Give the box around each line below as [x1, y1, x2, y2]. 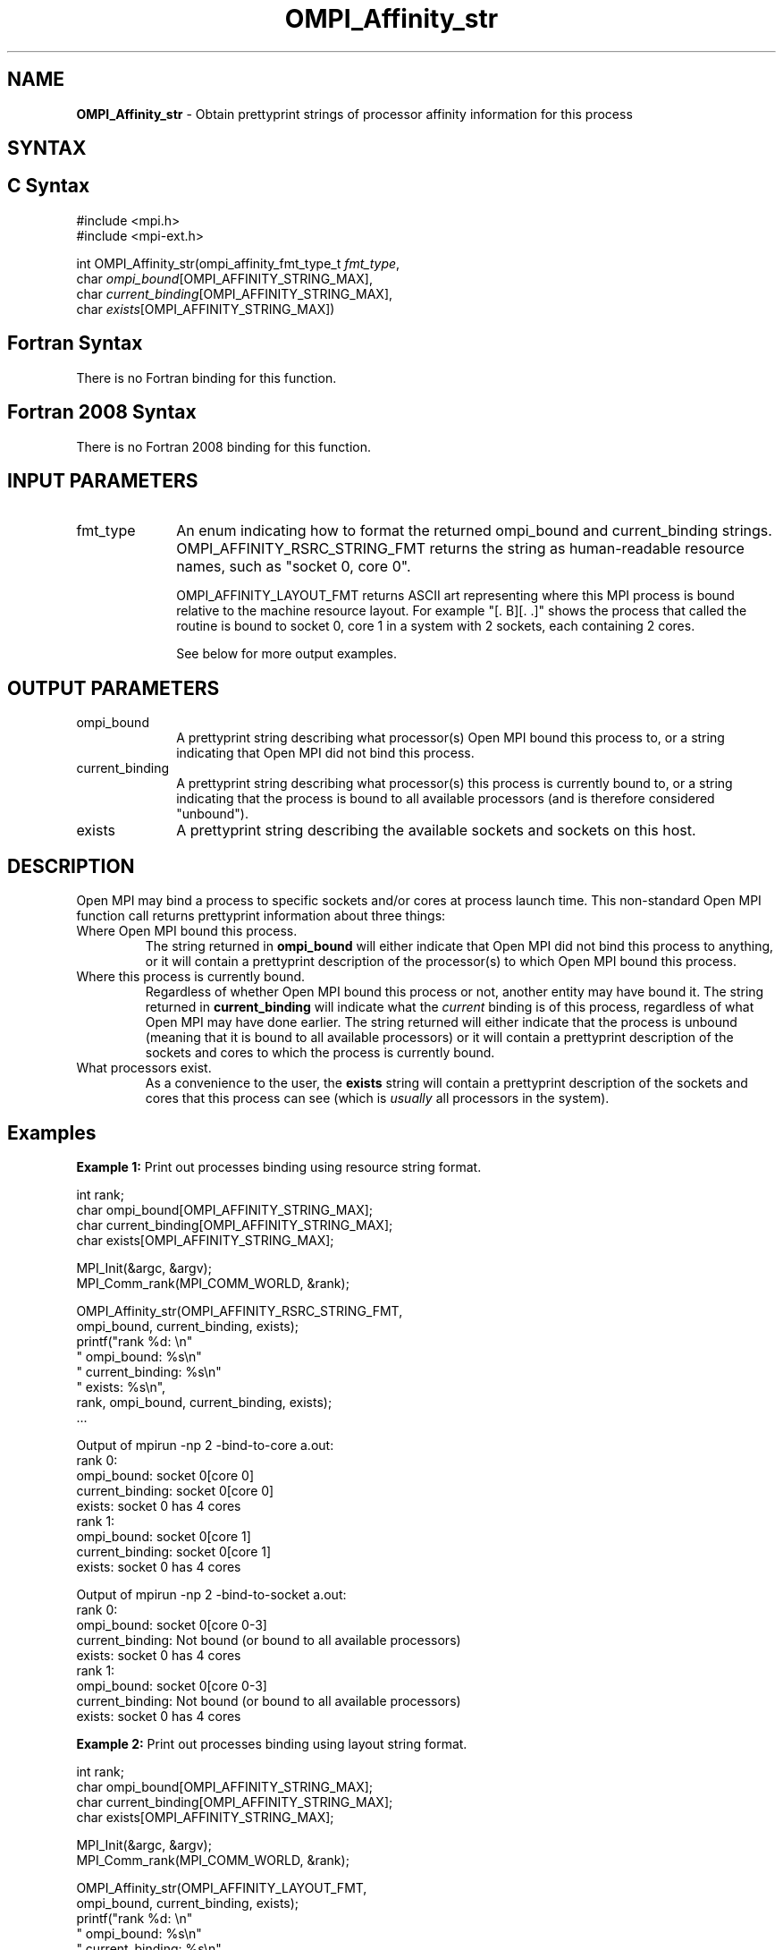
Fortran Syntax [7, 332, 143, 355]
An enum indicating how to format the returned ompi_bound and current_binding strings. [176, 521, 772, 540]
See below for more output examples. [176, 646, 398, 662]
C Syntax [7, 174, 90, 198]
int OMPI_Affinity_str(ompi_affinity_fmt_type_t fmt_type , [76, 255, 400, 271]
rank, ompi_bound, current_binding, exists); [76, 1394, 333, 1410]
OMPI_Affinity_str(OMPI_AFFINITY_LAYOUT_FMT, [76, 1879, 367, 1895]
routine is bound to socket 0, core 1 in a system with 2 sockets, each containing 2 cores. [176, 618, 695, 634]
